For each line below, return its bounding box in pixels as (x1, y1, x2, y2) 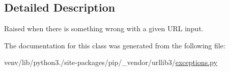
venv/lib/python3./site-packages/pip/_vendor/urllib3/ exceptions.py (4, 57, 217, 67)
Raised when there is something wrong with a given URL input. (4, 23, 204, 34)
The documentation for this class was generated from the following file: (4, 40, 225, 50)
